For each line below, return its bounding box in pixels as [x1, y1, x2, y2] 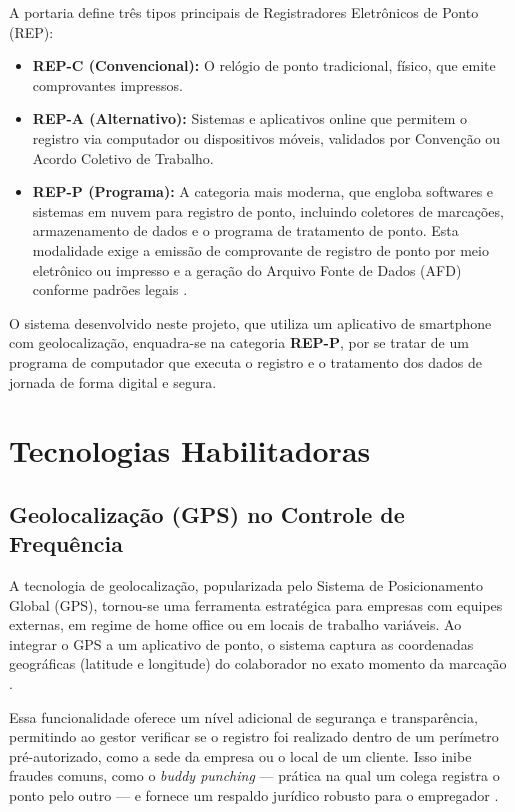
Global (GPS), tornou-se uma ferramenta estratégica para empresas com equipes [9, 594, 503, 615]
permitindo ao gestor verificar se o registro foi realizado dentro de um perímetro [9, 726, 499, 747]
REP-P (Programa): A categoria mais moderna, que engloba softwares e [32, 181, 494, 202]
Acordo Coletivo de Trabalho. [32, 147, 214, 168]
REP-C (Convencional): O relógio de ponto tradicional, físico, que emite [32, 55, 496, 76]
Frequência [9, 528, 124, 559]
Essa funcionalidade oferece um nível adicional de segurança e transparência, [9, 706, 478, 727]
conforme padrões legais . [32, 279, 188, 300]
